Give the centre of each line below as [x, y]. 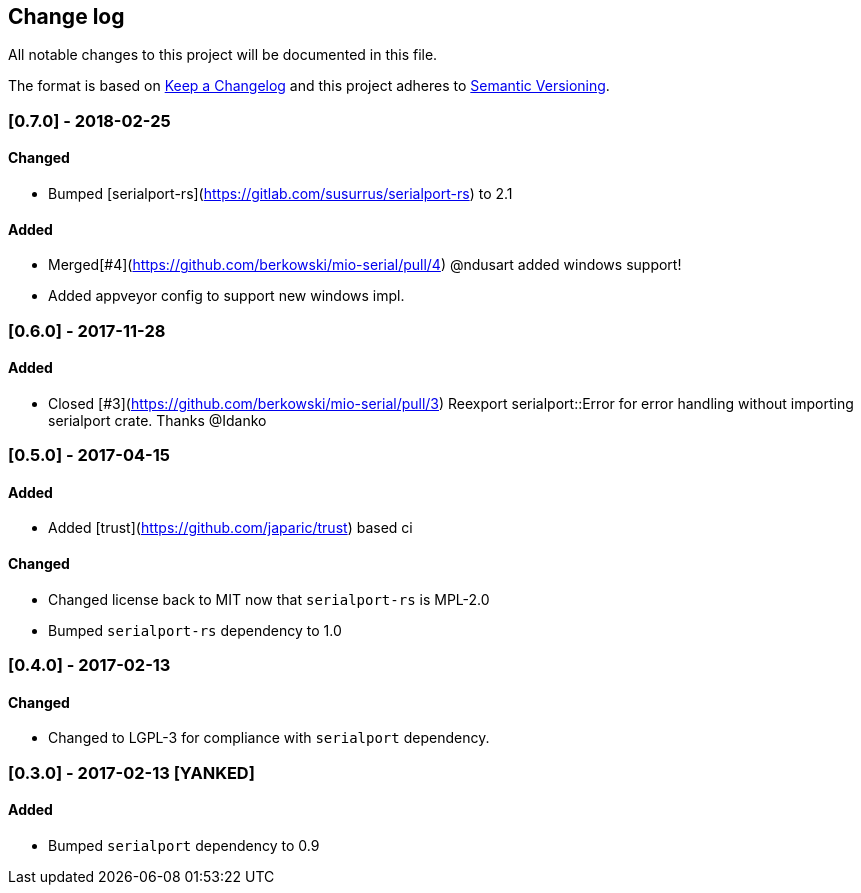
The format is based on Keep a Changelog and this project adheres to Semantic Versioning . [309, 86]
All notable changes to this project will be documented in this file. [223, 55]
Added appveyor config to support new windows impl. [226, 296]
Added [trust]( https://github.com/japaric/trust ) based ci [230, 528]
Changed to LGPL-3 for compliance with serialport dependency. [269, 738]
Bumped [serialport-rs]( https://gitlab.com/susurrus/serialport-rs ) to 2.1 [280, 194]
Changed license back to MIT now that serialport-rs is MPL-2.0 [269, 599]
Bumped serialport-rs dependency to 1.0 [195, 630]
